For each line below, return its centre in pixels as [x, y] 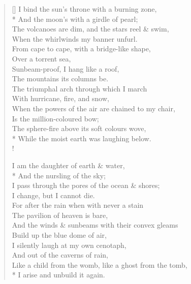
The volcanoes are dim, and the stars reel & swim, [90, 29]
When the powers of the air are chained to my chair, [93, 108]
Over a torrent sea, [41, 58]
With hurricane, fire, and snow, [60, 98]
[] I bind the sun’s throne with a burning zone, [84, 9]
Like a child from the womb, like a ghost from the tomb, [100, 264]
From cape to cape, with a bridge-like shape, [81, 49]
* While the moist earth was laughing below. [82, 138]
